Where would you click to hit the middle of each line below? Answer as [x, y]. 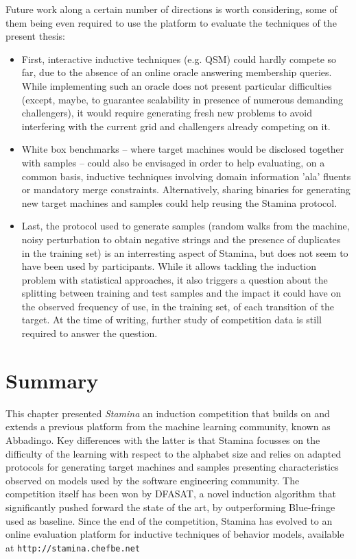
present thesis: [35, 36]
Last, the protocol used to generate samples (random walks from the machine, [186, 226]
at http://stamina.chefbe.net [73, 547]
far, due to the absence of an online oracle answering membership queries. [177, 72]
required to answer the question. [90, 333]
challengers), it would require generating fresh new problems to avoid [167, 113]
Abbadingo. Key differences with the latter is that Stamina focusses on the [163, 439]
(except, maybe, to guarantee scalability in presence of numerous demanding [182, 99]
